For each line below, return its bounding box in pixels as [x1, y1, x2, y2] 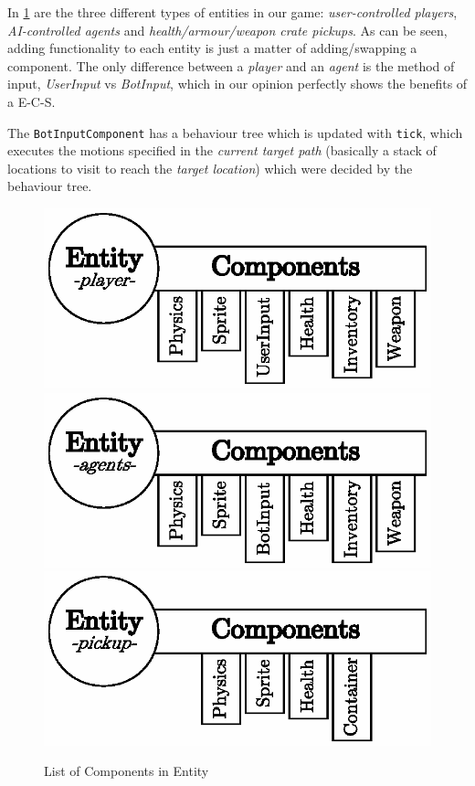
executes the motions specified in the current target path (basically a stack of [7, 141, 437, 160]
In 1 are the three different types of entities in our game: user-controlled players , [7, 3, 458, 21]
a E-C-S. [7, 91, 56, 111]
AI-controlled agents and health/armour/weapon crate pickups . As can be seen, [7, 20, 448, 39]
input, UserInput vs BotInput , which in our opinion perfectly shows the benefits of [7, 74, 468, 93]
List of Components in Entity [44, 761, 209, 781]
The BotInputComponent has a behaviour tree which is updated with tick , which [7, 122, 463, 142]
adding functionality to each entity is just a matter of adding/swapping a [7, 38, 417, 58]
